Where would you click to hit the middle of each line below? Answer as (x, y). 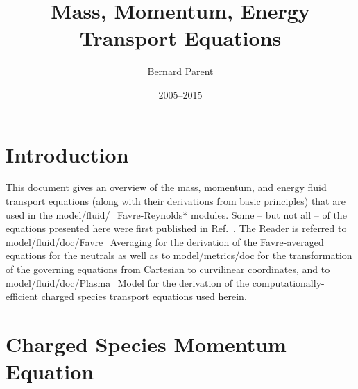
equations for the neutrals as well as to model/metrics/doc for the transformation (179, 255)
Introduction (67, 154)
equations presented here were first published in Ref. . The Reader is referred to (176, 228)
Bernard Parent (180, 71)
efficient (22, 296)
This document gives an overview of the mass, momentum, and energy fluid (166, 187)
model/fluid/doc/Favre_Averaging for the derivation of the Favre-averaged (165, 241)
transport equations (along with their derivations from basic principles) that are (176, 201)
